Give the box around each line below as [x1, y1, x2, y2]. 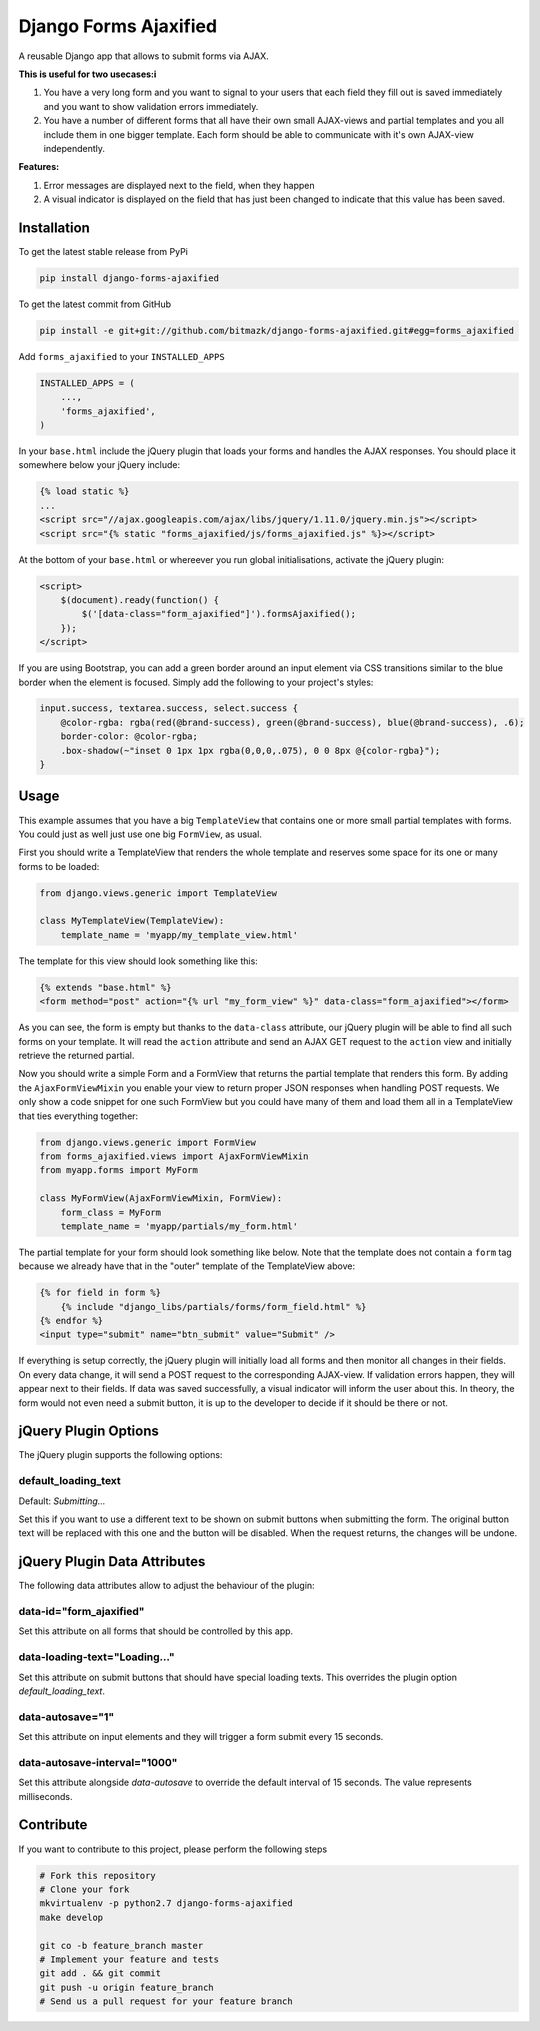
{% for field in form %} [39, 1287, 162, 1299]
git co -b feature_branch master [39, 1940, 204, 1951]
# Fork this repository [39, 1870, 157, 1881]
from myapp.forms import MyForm [39, 1165, 199, 1176]
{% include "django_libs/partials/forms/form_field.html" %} [60, 1301, 367, 1312]
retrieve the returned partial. [18, 1050, 135, 1061]
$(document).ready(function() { [60, 594, 220, 605]
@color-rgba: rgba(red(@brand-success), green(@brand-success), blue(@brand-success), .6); [60, 716, 525, 728]
